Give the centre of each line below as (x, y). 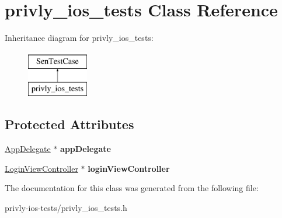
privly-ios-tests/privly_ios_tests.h (66, 207)
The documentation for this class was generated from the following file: (132, 188)
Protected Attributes (69, 124)
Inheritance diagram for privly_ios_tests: (79, 38)
